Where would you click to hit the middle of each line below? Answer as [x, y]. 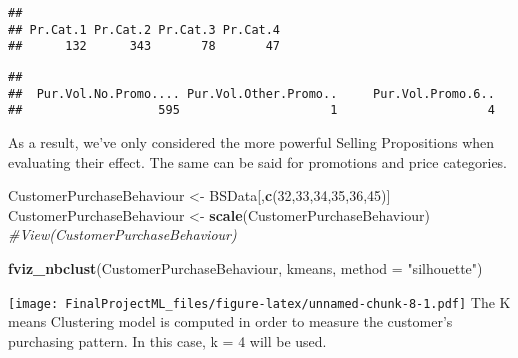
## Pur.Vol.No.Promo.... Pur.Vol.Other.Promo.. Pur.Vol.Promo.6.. [251, 93]
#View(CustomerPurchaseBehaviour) [122, 234]
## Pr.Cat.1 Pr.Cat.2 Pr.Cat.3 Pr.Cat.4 [144, 29]
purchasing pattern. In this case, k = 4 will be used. [167, 340]
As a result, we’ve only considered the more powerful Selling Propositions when [251, 141]
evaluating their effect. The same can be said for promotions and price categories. [258, 161]
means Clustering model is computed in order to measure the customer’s [230, 321]
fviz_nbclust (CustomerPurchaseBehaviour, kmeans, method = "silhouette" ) [245, 267]
